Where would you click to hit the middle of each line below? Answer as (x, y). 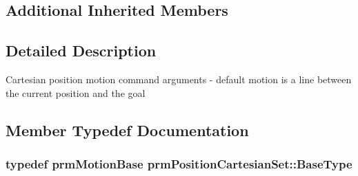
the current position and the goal (76, 92)
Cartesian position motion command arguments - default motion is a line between (179, 79)
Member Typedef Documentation (127, 130)
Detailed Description (81, 51)
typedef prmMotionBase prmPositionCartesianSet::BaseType (179, 163)
